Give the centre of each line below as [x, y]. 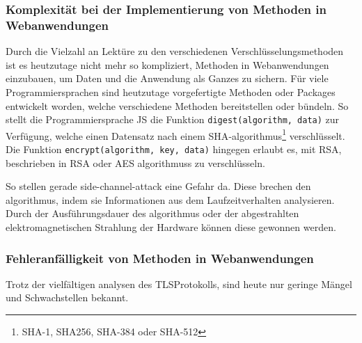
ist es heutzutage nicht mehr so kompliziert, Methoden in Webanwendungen [167, 64]
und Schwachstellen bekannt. [67, 297]
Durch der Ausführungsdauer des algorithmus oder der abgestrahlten [152, 213]
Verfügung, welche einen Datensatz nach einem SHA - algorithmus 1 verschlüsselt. [175, 134]
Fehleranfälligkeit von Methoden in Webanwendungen [160, 258]
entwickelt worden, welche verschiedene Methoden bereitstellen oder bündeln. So [177, 105]
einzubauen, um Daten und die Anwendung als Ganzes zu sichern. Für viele [167, 78]
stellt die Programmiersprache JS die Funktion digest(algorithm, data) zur [173, 119]
